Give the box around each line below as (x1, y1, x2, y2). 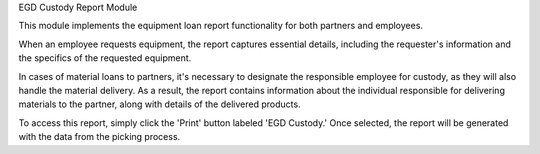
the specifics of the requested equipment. (18, 52, 192, 64)
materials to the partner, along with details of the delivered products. (18, 98, 301, 110)
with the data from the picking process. (18, 131, 181, 143)
